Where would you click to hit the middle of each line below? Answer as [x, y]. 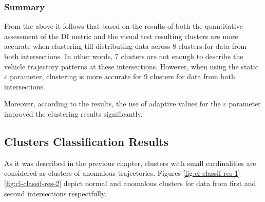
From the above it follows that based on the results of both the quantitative [124, 26]
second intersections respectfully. [55, 193]
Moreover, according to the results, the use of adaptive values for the [112, 104]
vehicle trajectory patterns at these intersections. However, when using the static [131, 66]
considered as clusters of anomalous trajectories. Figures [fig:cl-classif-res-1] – [125, 173]
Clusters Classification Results [87, 141]
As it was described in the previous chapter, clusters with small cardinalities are [130, 163]
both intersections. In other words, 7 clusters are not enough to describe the [124, 56]
